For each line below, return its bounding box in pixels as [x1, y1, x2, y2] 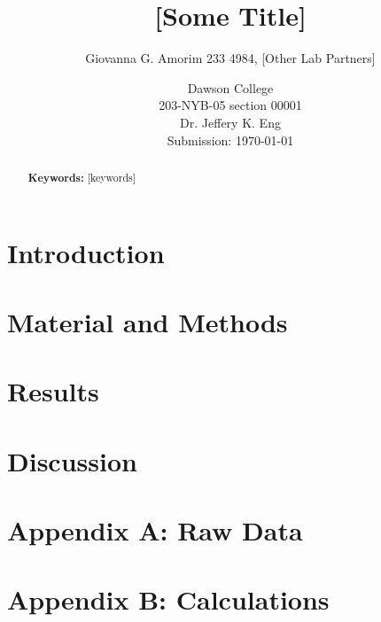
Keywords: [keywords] [27, 169, 136, 185]
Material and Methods [7, 303, 288, 339]
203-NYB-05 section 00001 [159, 96, 302, 114]
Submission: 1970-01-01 [167, 130, 294, 149]
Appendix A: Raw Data [7, 512, 303, 548]
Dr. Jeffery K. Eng [180, 113, 281, 131]
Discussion [7, 442, 137, 478]
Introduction [7, 234, 165, 270]
